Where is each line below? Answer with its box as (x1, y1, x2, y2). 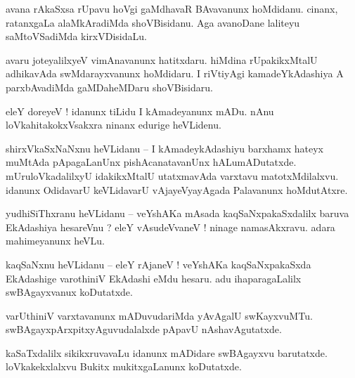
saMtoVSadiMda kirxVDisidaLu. (6, 29, 147, 44)
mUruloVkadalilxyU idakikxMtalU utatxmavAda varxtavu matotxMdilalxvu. (6, 168, 339, 183)
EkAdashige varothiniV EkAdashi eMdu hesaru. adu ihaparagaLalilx (6, 271, 302, 285)
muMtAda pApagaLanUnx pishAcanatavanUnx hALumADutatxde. (6, 155, 297, 169)
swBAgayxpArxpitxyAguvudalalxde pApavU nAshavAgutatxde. (6, 322, 282, 337)
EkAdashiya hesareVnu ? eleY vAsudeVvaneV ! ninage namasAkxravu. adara (6, 219, 335, 234)
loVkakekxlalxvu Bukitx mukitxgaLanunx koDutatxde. (6, 359, 242, 374)
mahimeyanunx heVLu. (6, 233, 105, 248)
